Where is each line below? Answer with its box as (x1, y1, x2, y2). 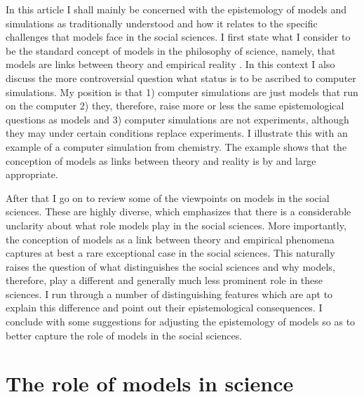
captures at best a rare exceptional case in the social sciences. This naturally (6, 245, 335, 260)
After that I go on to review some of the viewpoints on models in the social (6, 190, 330, 205)
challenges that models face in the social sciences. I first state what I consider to (6, 29, 351, 44)
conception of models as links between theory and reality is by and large (6, 153, 316, 168)
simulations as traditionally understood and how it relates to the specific (6, 15, 318, 30)
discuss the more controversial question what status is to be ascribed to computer (6, 70, 356, 85)
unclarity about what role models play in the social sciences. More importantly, (6, 217, 346, 232)
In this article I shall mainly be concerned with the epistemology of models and (6, 2, 347, 16)
